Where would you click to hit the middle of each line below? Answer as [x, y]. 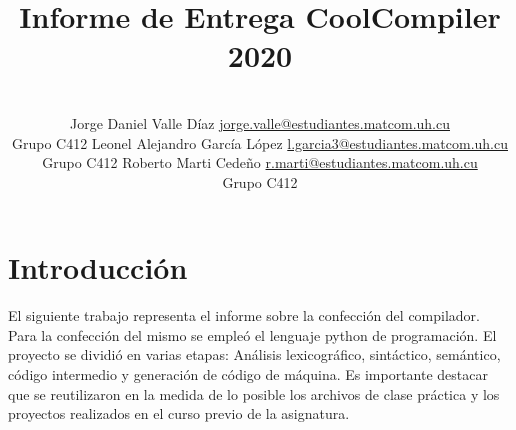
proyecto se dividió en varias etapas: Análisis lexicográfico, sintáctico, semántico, [254, 354]
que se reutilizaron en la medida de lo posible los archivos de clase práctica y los [254, 393]
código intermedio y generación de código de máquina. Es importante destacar [248, 374]
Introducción [98, 267]
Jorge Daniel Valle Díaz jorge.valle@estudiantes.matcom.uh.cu [260, 122]
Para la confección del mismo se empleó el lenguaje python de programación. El [252, 334]
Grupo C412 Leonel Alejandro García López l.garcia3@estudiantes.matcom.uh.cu [260, 142]
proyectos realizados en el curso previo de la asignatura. [179, 413]
